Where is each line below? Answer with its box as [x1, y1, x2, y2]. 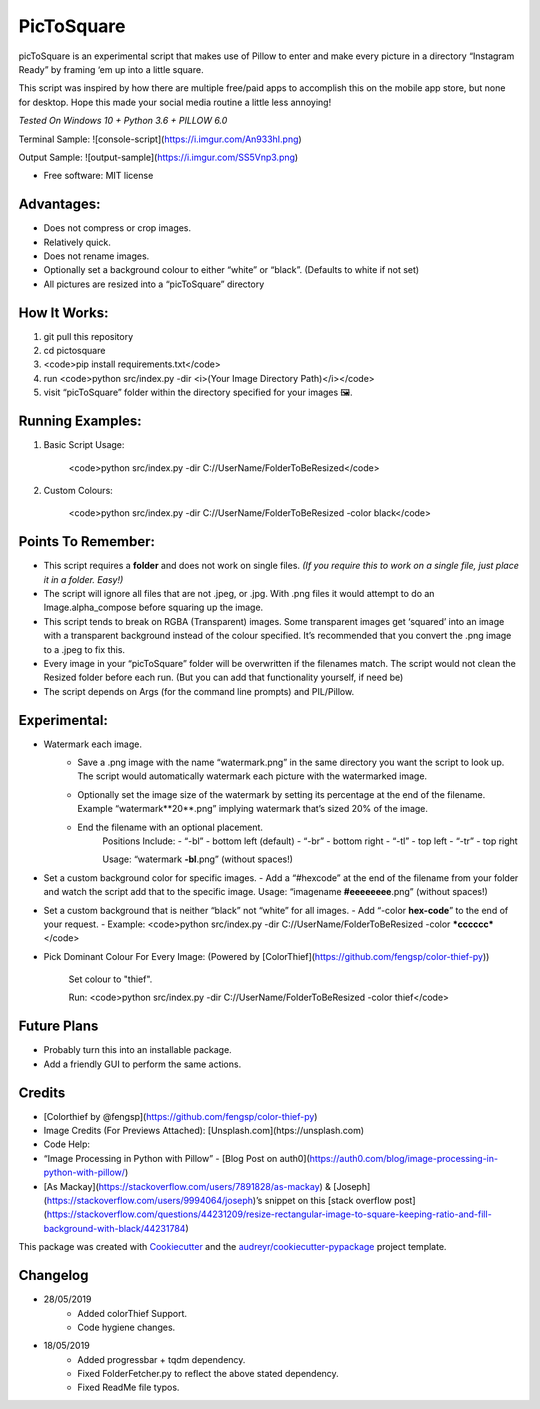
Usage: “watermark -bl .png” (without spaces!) [102, 853, 294, 865]
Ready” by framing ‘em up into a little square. [18, 63, 204, 75]
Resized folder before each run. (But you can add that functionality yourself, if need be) [43, 671, 404, 684]
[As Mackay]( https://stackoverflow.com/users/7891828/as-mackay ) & [43, 1180, 332, 1192]
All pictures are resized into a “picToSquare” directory [43, 278, 265, 290]
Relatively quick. [43, 236, 112, 248]
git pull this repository [43, 330, 134, 342]
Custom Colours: [43, 484, 114, 496]
